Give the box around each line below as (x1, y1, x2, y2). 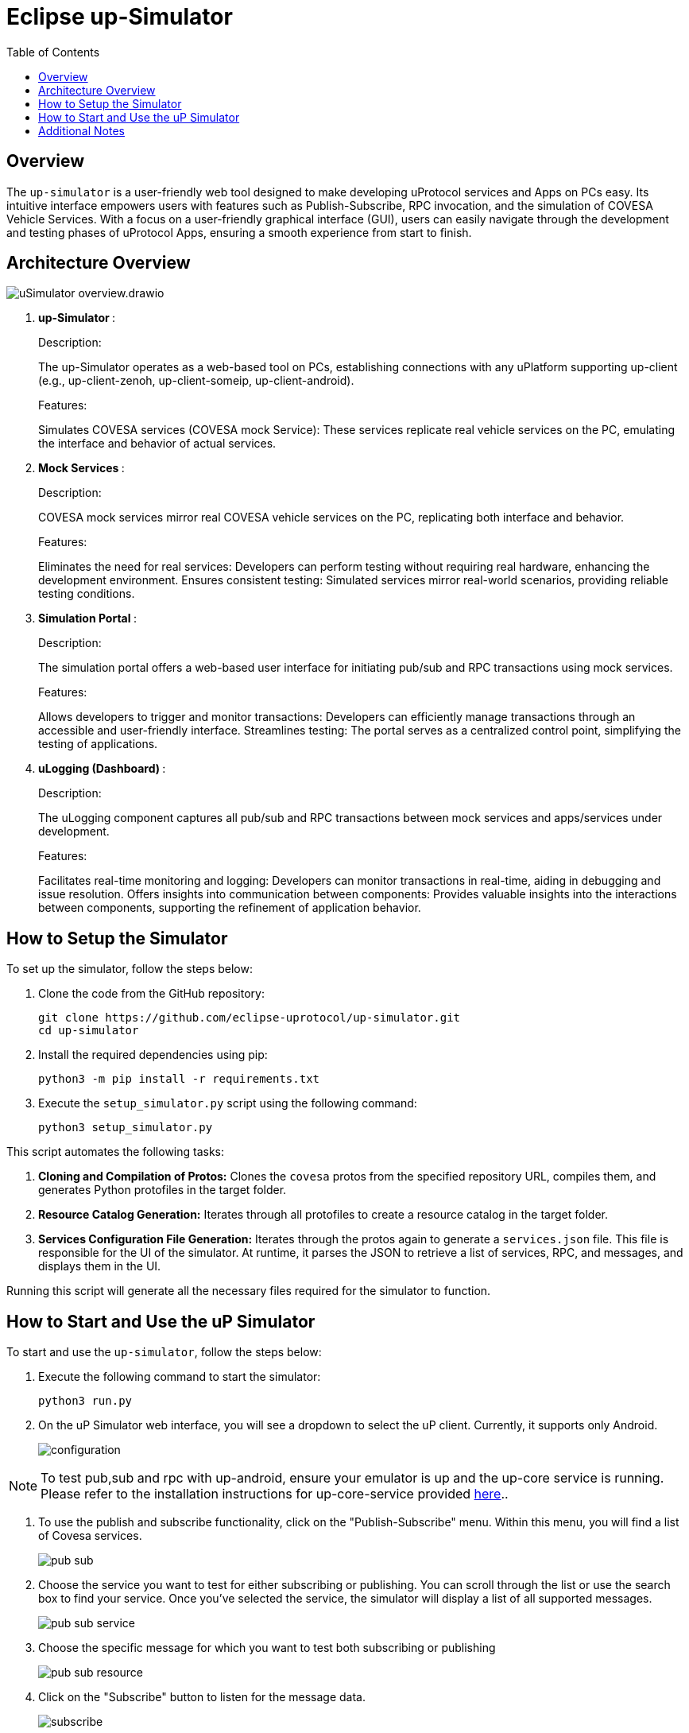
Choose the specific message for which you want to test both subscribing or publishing (38, 1641, 496, 1655)
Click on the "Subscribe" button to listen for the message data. (38, 1690, 366, 1704)
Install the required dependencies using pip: (38, 1048, 268, 1062)
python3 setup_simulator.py (38, 1121, 213, 1134)
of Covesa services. (38, 1529, 142, 1543)
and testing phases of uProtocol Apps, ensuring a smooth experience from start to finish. (6, 225, 472, 239)
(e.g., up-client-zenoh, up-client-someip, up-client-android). (38, 374, 354, 388)
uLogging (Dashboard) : (38, 762, 166, 776)
